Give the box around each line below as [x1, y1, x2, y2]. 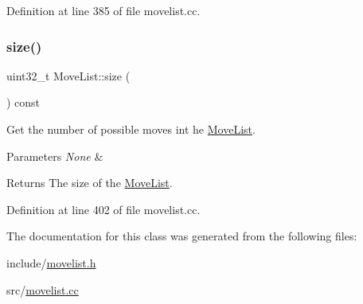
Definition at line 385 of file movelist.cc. [6, 2, 201, 18]
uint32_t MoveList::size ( [6, 67, 131, 84]
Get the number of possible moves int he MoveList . [6, 121, 256, 137]
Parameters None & [6, 147, 103, 164]
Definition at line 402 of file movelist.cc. [6, 201, 201, 217]
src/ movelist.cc [6, 281, 79, 298]
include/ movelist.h [6, 254, 96, 271]
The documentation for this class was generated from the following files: [6, 228, 357, 244]
